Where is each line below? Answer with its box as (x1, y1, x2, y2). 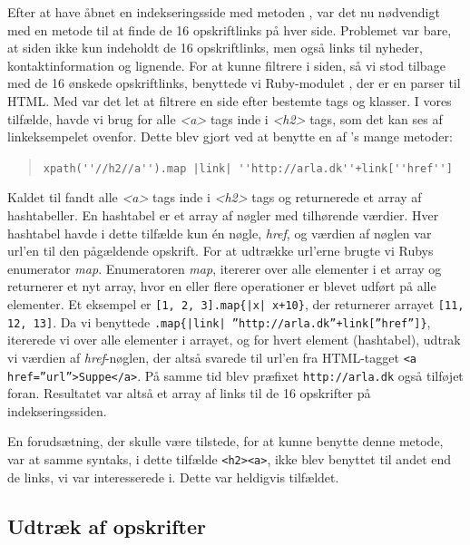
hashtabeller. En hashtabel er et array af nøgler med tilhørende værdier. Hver (7, 206, 439, 224)
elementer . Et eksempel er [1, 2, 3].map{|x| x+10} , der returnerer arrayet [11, (7, 294, 465, 313)
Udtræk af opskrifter (7, 511, 206, 540)
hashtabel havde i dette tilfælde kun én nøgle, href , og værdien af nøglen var (7, 223, 432, 242)
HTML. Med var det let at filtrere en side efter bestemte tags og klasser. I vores (7, 91, 452, 110)
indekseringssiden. (7, 401, 107, 420)
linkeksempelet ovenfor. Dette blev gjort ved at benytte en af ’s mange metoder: (7, 127, 453, 146)
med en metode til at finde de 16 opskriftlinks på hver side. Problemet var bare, (7, 20, 452, 39)
